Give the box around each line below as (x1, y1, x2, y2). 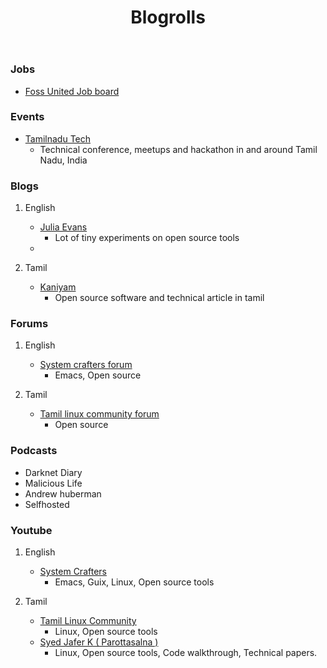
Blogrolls (130, 6, 206, 29)
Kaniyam (39, 281, 77, 293)
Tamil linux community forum (39, 408, 160, 420)
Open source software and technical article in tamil (54, 292, 265, 304)
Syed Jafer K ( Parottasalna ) (39, 636, 159, 648)
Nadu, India (39, 154, 88, 166)
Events (10, 110, 45, 124)
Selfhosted (24, 498, 70, 510)
